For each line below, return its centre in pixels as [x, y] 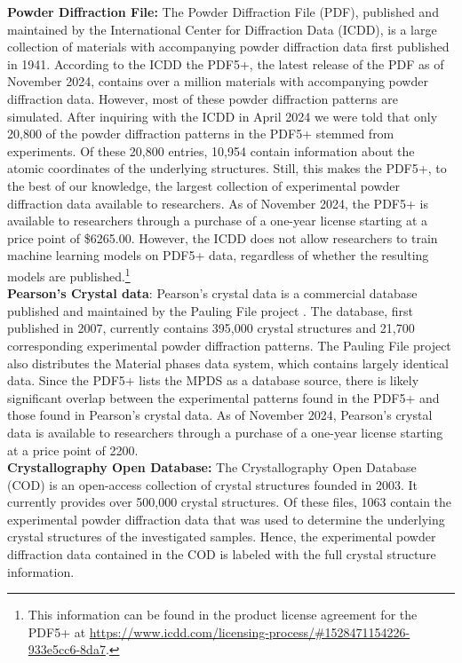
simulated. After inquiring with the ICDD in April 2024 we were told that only [223, 116]
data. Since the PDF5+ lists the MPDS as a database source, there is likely [213, 380]
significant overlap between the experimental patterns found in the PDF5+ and [223, 397]
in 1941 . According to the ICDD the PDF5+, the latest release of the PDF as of [226, 63]
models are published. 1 [69, 274]
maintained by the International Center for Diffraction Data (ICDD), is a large [222, 29]
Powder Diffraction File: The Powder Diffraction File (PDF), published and [223, 12]
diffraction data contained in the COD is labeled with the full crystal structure [222, 554]
